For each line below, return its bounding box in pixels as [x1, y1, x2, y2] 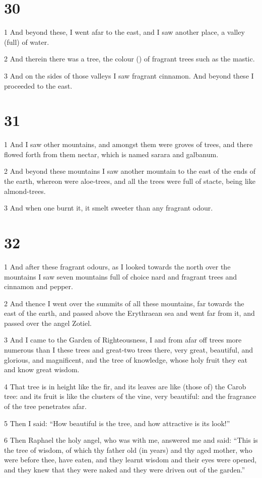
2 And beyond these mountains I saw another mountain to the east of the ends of [4, 166, 255, 176]
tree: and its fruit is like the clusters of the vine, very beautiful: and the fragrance [4, 391, 256, 401]
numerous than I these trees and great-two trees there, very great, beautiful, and [4, 345, 253, 355]
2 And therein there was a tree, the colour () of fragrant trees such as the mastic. [4, 53, 255, 64]
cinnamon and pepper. [4, 281, 73, 292]
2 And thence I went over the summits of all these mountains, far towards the [4, 298, 244, 308]
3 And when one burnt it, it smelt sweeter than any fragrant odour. [4, 202, 213, 213]
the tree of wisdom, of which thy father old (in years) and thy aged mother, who [4, 444, 252, 455]
